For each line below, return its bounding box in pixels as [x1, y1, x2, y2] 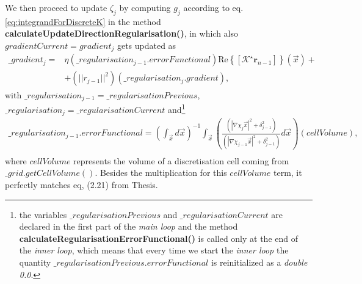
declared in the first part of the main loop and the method [19, 220, 238, 233]
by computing [119, 1, 171, 13]
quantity [19, 255, 51, 268]
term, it [273, 166, 302, 179]
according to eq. [183, 1, 244, 13]
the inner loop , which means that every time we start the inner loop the [19, 244, 289, 257]
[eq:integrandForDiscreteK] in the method [5, 15, 161, 27]
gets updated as [117, 38, 176, 51]
